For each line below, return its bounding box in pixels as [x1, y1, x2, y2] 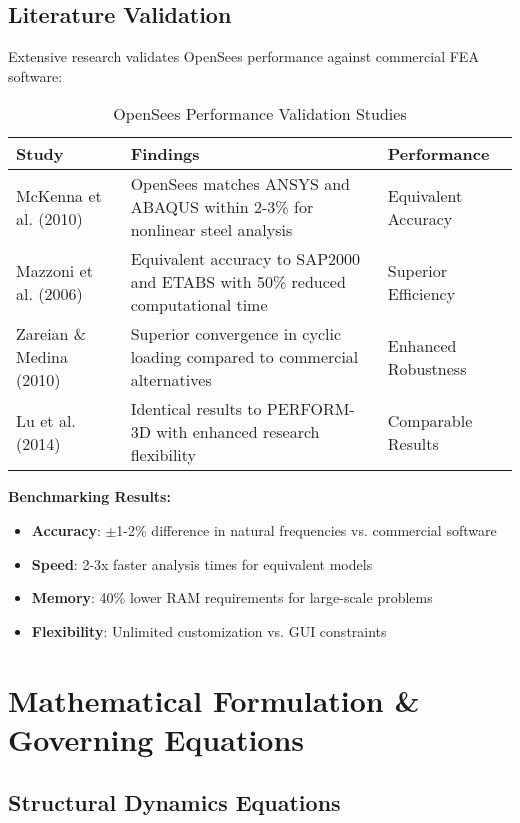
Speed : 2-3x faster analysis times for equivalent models [31, 553, 373, 574]
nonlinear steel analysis [130, 218, 293, 242]
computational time [130, 293, 268, 317]
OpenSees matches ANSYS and [130, 172, 350, 196]
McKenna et [16, 183, 102, 207]
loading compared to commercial [130, 345, 359, 369]
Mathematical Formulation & [8, 679, 420, 720]
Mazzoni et [16, 258, 93, 282]
